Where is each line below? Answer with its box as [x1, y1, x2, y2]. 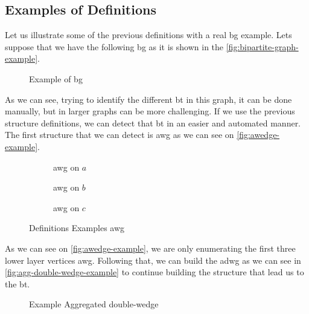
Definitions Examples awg [29, 221, 125, 234]
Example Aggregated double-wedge [29, 298, 159, 310]
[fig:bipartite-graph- [226, 40, 299, 53]
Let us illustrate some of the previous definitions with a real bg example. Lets [5, 28, 292, 41]
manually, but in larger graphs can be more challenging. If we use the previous [5, 105, 295, 117]
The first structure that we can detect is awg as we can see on [5, 128, 234, 141]
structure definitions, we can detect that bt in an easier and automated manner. [5, 116, 301, 129]
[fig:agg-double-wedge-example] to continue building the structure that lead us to [5, 266, 304, 278]
